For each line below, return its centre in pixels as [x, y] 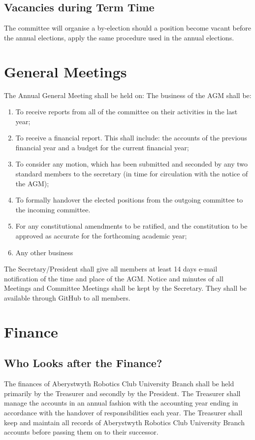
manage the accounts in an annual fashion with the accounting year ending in [121, 403]
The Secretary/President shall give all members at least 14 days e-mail [111, 269]
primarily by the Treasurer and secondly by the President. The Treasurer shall [122, 393]
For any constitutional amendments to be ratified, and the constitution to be [131, 226]
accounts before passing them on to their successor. [81, 432]
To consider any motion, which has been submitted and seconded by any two [132, 164]
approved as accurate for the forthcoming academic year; [101, 236]
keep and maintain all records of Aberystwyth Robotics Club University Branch [124, 422]
